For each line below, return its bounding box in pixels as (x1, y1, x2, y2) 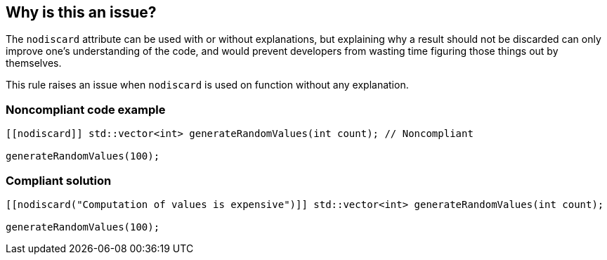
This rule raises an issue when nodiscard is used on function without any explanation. (6, 79, 409, 91)
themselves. (6, 57, 62, 70)
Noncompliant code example (6, 102, 166, 117)
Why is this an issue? (6, 4, 157, 21)
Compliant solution (6, 173, 112, 188)
